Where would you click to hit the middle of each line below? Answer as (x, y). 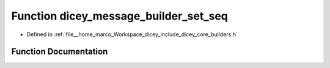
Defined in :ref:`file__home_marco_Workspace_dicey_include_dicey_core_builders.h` (132, 34)
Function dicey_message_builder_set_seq (120, 16)
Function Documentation (60, 52)
